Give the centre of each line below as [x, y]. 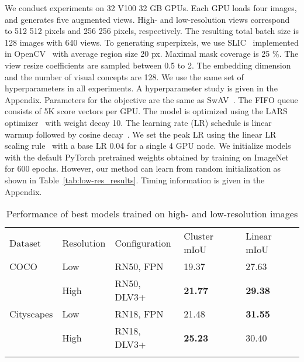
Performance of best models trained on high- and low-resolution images [152, 214]
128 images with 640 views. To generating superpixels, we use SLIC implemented [152, 42]
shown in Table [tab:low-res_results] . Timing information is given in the [135, 180]
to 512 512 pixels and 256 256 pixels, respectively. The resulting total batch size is [152, 31]
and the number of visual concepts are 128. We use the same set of [124, 76]
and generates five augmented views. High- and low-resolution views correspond [147, 19]
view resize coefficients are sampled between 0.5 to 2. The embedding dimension [148, 65]
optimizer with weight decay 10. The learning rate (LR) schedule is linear [138, 122]
